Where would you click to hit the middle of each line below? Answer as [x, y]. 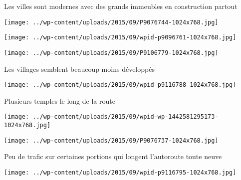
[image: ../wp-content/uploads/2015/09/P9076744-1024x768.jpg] [111, 22]
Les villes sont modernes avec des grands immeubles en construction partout [121, 6]
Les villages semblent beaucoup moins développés [79, 69]
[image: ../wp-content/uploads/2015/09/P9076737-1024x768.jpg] [111, 140]
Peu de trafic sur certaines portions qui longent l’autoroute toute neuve [113, 156]
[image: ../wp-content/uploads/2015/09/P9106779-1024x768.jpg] [111, 53]
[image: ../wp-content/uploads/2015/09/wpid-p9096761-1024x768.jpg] [120, 38]
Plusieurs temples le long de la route [60, 100]
